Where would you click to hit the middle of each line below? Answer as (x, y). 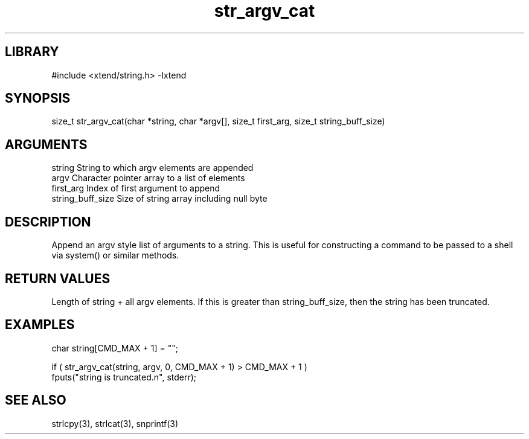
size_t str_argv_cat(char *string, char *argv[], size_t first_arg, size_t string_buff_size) (218, 121)
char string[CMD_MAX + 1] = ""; (115, 348)
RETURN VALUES (58, 278)
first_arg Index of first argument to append (136, 188)
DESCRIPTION (48, 222)
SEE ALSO (36, 400)
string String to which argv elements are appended (152, 168)
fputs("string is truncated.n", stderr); (124, 377)
